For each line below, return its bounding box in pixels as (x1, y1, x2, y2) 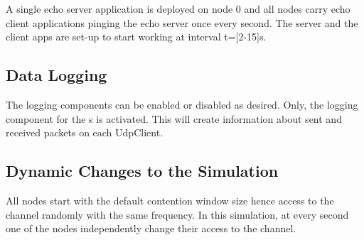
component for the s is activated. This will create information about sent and (6, 111, 342, 126)
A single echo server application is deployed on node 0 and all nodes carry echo (6, 1, 350, 16)
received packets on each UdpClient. (6, 125, 163, 140)
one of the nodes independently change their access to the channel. (6, 221, 296, 236)
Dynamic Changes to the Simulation (6, 160, 279, 182)
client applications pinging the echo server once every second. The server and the (6, 15, 358, 30)
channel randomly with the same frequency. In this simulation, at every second (6, 207, 349, 222)
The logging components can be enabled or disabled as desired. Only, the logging (6, 97, 358, 111)
